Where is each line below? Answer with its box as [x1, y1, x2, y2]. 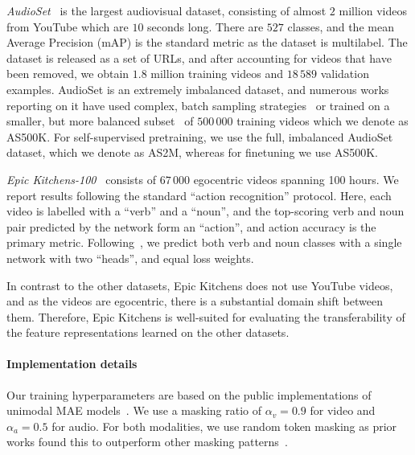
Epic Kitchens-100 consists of [6, 170, 156, 187]
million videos [339, 2, 407, 18]
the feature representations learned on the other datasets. [6, 324, 290, 341]
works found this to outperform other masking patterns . [6, 433, 288, 450]
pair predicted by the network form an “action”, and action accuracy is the [6, 218, 376, 235]
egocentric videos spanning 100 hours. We [193, 170, 399, 187]
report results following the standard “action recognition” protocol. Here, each [6, 187, 392, 203]
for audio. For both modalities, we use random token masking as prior [51, 417, 397, 434]
